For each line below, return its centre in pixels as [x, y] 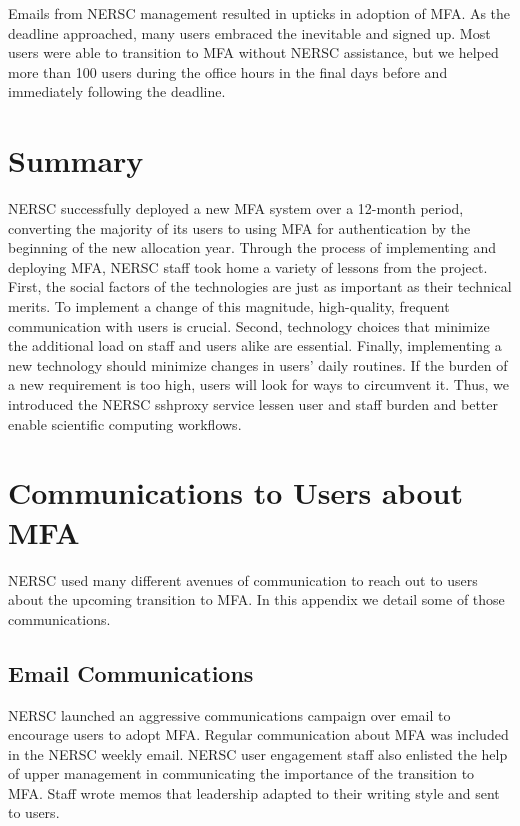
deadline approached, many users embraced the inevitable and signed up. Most [249, 32]
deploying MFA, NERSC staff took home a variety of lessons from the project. [248, 266]
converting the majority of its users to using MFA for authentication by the [239, 227]
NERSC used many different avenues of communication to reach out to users [243, 579]
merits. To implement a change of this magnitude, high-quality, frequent [229, 306]
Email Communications [131, 672]
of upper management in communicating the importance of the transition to [241, 773]
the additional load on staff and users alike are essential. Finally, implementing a [255, 345]
